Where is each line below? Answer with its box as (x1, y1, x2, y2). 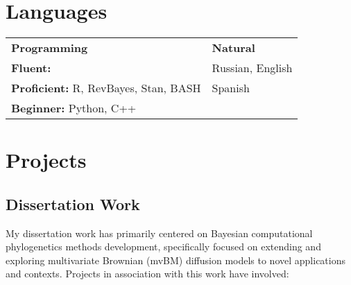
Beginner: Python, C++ (11, 100, 137, 116)
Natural (212, 40, 255, 56)
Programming (11, 40, 88, 56)
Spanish (212, 80, 250, 96)
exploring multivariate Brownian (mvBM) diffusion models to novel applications (6, 252, 345, 267)
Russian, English (212, 60, 293, 76)
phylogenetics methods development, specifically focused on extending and (6, 239, 321, 254)
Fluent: (11, 60, 51, 76)
